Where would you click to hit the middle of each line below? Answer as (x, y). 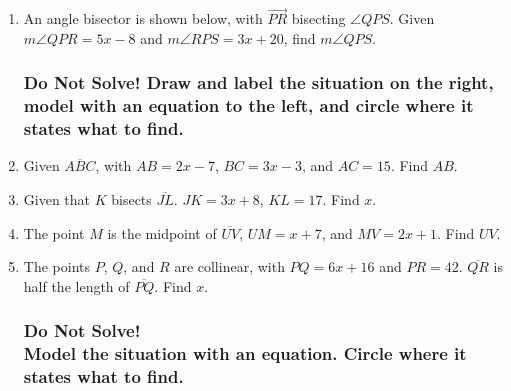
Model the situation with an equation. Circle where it (245, 353)
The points (56, 266)
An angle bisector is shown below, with (143, 18)
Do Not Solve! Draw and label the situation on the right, (258, 82)
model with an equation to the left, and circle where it (248, 105)
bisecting (318, 18)
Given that (57, 199)
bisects (131, 199)
